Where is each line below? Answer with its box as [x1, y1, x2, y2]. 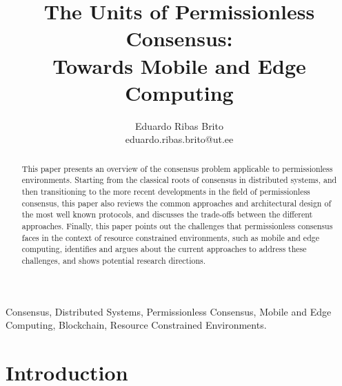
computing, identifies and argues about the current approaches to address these [21, 243, 307, 255]
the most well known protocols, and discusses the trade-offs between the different [21, 209, 313, 220]
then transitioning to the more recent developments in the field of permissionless [21, 185, 310, 197]
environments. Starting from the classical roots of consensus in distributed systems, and [21, 174, 337, 186]
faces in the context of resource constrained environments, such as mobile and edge [21, 231, 319, 243]
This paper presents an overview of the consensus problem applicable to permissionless [21, 162, 333, 174]
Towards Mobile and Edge [52, 51, 306, 79]
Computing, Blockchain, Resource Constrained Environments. [6, 318, 267, 332]
